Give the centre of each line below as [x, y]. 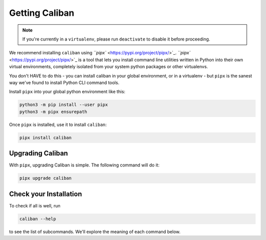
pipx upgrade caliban [46, 178]
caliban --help [38, 219]
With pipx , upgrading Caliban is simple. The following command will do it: [84, 165]
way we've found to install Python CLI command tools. [64, 82]
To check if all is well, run [35, 205]
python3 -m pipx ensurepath [53, 112]
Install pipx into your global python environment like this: [67, 92]
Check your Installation [46, 194]
